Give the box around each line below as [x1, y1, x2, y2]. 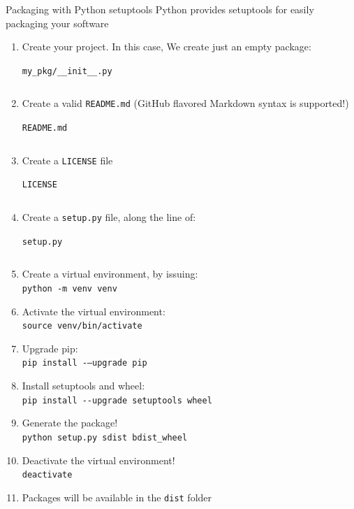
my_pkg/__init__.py [22, 66, 112, 76]
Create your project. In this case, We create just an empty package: [22, 39, 311, 54]
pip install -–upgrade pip [22, 358, 147, 368]
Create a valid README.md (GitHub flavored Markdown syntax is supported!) [22, 96, 349, 110]
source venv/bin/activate [22, 321, 142, 331]
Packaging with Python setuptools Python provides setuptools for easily [6, 2, 314, 16]
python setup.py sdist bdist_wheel [22, 432, 188, 443]
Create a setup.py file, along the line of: [22, 210, 196, 224]
